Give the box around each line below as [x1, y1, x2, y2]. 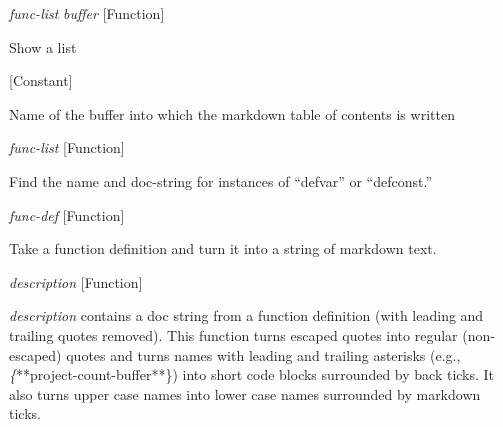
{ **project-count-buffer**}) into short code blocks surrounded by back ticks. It [9, 364, 495, 385]
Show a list [9, 36, 77, 57]
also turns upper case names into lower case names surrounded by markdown [9, 383, 481, 404]
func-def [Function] [9, 204, 125, 225]
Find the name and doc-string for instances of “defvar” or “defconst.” [9, 170, 432, 191]
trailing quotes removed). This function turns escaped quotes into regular [9, 324, 458, 345]
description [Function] [9, 271, 143, 292]
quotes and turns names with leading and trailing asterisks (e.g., [66, 344, 461, 365]
